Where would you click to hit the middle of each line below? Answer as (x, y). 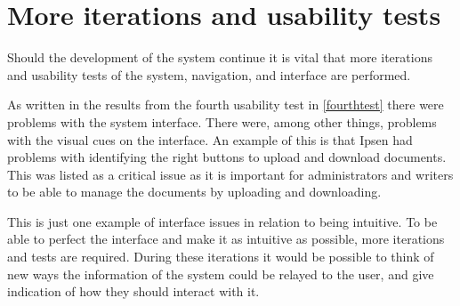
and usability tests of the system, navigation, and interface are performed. (209, 74)
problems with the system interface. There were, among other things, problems (222, 121)
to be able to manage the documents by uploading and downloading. (194, 192)
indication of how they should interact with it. (133, 291)
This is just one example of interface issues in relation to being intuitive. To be (222, 221)
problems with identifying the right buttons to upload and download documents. (227, 157)
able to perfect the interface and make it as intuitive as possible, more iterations (226, 239)
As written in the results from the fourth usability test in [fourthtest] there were (226, 105)
